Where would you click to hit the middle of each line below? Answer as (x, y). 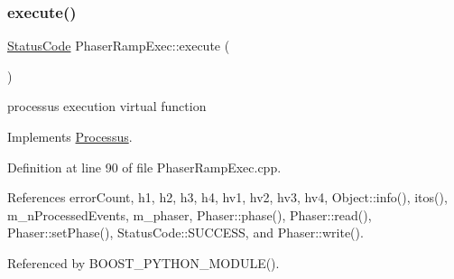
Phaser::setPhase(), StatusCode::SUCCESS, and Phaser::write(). (185, 232)
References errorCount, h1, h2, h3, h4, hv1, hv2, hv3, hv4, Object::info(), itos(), (227, 197)
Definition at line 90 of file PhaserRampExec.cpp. (144, 167)
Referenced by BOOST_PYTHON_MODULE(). (144, 262)
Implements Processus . (70, 136)
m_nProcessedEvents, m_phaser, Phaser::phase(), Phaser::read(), (190, 214)
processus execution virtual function (107, 106)
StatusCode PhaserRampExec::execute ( (119, 46)
